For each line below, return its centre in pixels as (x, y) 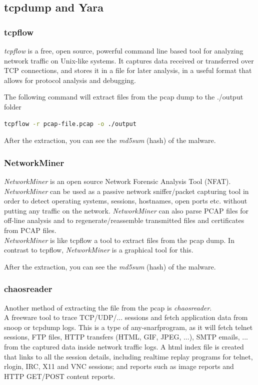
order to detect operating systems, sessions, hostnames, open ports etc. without (126, 201)
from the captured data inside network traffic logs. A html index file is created (124, 346)
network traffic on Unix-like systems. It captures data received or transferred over (129, 60)
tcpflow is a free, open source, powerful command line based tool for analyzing (124, 50)
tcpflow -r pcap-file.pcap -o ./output (70, 124)
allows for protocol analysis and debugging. (70, 80)
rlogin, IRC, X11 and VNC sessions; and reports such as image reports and (119, 366)
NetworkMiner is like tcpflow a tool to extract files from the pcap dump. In (119, 240)
